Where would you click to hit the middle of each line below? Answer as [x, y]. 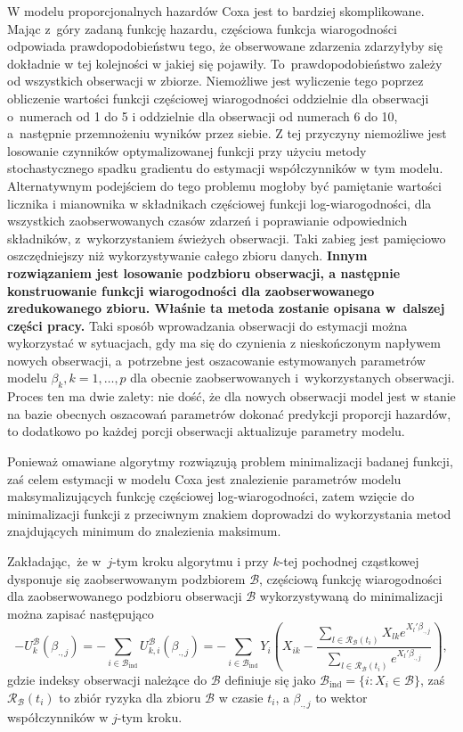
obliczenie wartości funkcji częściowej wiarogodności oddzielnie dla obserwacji [218, 98]
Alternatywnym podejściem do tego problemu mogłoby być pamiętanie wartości [224, 185]
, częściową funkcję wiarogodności [351, 578]
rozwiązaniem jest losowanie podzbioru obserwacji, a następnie [204, 272]
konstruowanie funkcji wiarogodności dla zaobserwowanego [191, 290]
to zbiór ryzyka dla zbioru [130, 697]
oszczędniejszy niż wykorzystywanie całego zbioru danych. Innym [187, 255]
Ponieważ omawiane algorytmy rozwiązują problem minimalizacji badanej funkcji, [230, 461]
